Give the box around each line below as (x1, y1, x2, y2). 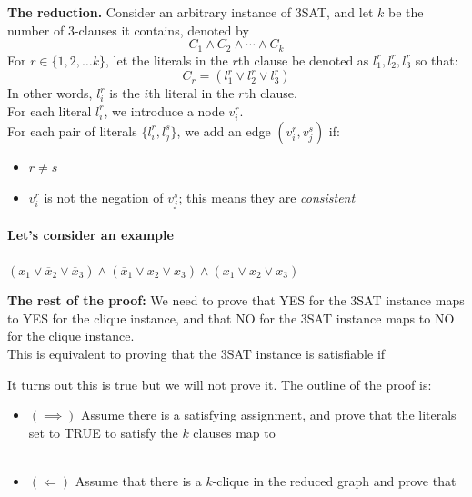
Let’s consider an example (7, 225, 174, 244)
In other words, (7, 84, 93, 103)
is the (109, 84, 140, 103)
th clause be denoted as (237, 50, 369, 69)
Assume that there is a (75, 471, 202, 490)
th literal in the (148, 84, 235, 103)
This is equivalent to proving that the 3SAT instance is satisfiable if (7, 343, 386, 363)
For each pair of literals (7, 121, 137, 140)
